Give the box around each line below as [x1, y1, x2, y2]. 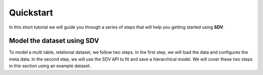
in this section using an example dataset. [9, 63, 91, 69]
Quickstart [9, 7, 54, 18]
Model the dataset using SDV [9, 37, 99, 45]
